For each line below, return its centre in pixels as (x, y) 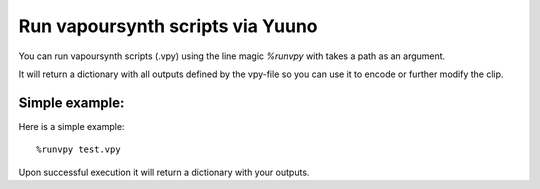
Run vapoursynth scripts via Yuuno (168, 26)
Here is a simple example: (71, 126)
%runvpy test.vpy (78, 149)
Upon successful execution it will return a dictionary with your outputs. (164, 172)
